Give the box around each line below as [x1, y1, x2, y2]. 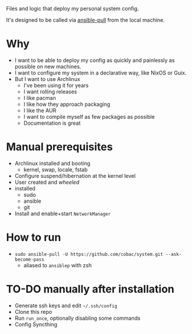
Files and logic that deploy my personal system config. [6, 5, 139, 12]
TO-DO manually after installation [6, 283, 174, 296]
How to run [6, 231, 61, 244]
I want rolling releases [23, 88, 77, 95]
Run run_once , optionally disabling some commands [14, 314, 141, 322]
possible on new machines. [14, 63, 82, 70]
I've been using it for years [23, 82, 89, 89]
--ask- [165, 251, 182, 257]
